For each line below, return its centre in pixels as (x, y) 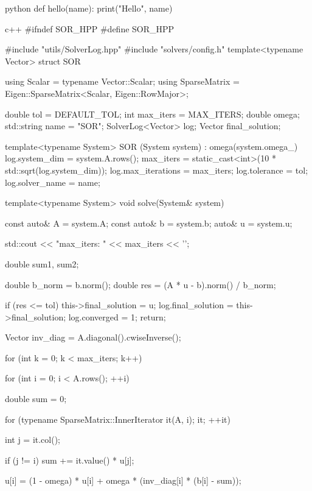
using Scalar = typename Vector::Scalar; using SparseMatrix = (122, 81)
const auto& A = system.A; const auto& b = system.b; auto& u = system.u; (149, 223)
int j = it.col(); (33, 440)
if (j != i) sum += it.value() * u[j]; (70, 460)
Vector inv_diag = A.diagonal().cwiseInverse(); (93, 337)
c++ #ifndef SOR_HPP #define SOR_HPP (90, 28)
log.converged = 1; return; (117, 316)
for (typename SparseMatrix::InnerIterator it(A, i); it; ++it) (118, 419)
